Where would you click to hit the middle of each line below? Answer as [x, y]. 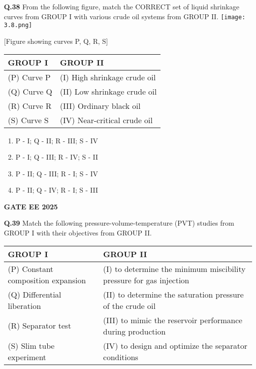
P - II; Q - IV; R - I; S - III [57, 190]
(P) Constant [31, 268]
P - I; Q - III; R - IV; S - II [57, 157]
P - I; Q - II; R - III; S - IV [57, 140]
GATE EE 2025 [31, 206]
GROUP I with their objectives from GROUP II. [78, 233]
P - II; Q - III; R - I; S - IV [57, 173]
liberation [25, 305]
